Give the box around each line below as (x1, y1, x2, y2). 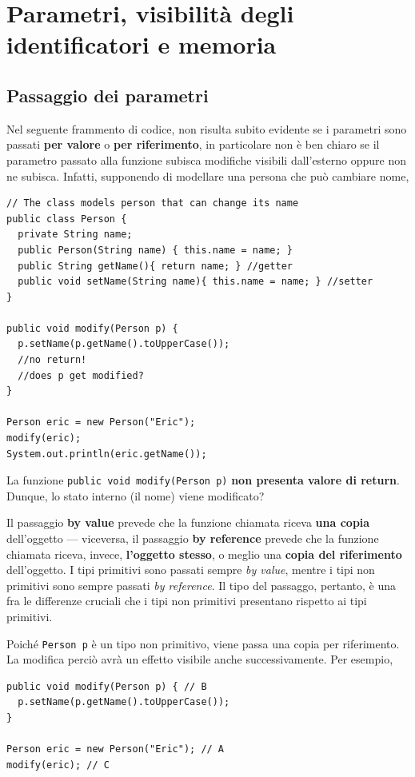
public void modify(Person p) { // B (6, 680, 207, 692)
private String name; (18, 229, 133, 241)
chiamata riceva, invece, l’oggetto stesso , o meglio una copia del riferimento (6, 545, 402, 562)
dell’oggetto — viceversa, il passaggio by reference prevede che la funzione (6, 530, 379, 547)
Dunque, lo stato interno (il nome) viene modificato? (6, 487, 265, 504)
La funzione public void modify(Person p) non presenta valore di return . (6, 472, 400, 488)
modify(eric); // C (6, 759, 110, 771)
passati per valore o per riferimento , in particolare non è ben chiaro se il (6, 136, 380, 153)
